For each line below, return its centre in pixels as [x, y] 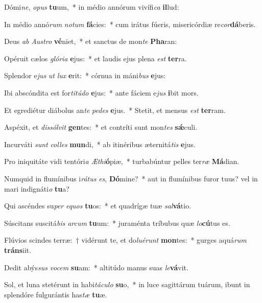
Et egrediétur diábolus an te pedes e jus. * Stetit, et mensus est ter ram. [115, 110]
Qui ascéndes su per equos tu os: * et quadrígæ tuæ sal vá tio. [98, 206]
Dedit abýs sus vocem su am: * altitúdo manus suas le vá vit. [96, 267]
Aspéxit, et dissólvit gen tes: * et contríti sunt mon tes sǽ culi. [101, 127]
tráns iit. [18, 250]
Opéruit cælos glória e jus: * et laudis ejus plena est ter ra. [96, 58]
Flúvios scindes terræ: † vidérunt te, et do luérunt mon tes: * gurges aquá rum [125, 240]
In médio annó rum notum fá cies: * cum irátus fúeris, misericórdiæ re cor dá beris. [130, 24]
